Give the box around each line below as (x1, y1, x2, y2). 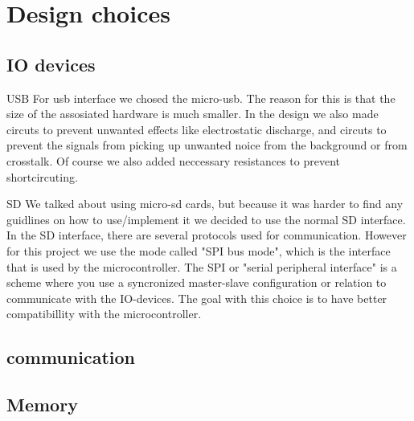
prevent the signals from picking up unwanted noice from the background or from (6, 137, 408, 153)
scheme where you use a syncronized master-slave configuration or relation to (6, 274, 387, 291)
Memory (6, 392, 78, 417)
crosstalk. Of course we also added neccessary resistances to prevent (6, 152, 340, 169)
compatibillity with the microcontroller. (6, 305, 202, 322)
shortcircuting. (6, 168, 78, 185)
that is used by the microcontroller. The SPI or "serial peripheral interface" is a (6, 258, 397, 275)
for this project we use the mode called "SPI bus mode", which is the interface (6, 242, 391, 259)
